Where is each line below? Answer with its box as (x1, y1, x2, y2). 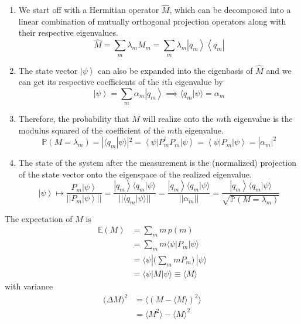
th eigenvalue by (165, 76, 223, 88)
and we (266, 64, 292, 76)
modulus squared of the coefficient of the (18, 124, 165, 136)
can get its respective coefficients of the (18, 76, 159, 88)
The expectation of (5, 212, 73, 224)
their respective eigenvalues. (18, 26, 118, 39)
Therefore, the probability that (18, 112, 129, 125)
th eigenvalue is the (223, 112, 293, 125)
